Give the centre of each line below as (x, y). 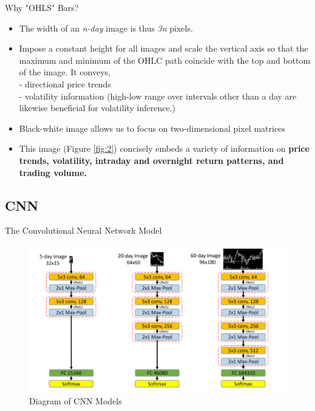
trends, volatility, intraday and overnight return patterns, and (151, 160)
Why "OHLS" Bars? (42, 7)
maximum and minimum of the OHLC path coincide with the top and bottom (165, 60)
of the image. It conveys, (65, 72)
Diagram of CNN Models (76, 401)
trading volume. (53, 172)
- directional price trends (65, 83)
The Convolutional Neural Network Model (83, 230)
